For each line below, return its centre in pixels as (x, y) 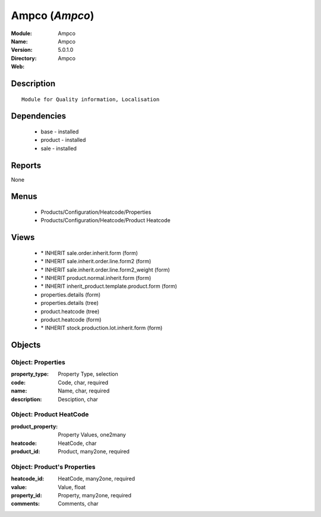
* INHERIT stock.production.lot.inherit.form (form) (102, 328)
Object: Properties (38, 362)
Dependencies (39, 116)
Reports (26, 165)
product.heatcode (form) (71, 319)
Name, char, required (84, 391)
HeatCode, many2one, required (97, 479)
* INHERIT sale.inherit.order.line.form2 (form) (96, 261)
